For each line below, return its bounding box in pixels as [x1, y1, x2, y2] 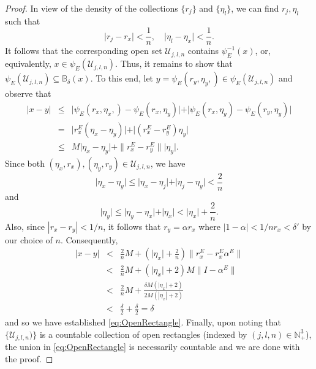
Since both [5, 156, 45, 169]
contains [187, 44, 219, 57]
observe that [5, 87, 51, 100]
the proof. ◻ [5, 352, 53, 365]
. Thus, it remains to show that [115, 57, 233, 70]
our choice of [5, 233, 53, 246]
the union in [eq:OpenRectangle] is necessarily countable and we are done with [5, 340, 300, 353]
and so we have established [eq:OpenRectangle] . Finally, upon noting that [5, 316, 282, 329]
